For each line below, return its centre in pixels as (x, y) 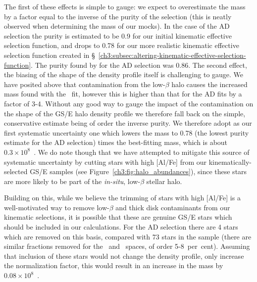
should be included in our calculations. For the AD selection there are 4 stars (121, 227)
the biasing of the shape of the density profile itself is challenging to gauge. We (124, 74)
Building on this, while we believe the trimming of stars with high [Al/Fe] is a (122, 198)
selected (16, 171)
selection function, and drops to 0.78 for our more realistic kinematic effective (122, 45)
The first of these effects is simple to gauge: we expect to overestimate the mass (125, 6)
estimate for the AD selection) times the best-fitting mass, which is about (116, 142)
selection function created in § (50, 55)
